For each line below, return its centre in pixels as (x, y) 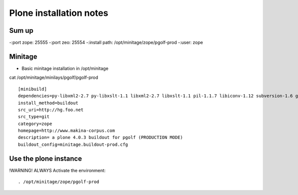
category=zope (35, 124)
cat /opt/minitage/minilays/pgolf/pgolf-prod (54, 77)
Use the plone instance (45, 159)
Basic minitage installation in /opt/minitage (65, 68)
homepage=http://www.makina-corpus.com (67, 131)
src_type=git (34, 117)
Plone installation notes (59, 13)
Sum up (21, 31)
